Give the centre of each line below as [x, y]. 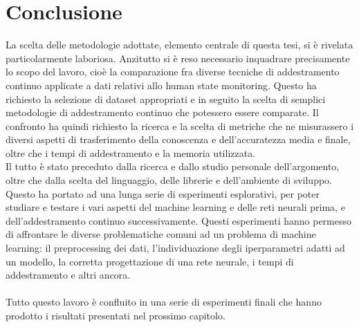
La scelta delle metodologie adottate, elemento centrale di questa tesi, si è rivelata [179, 45]
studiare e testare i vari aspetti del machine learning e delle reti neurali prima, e [175, 207]
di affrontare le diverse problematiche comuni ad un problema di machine [161, 234]
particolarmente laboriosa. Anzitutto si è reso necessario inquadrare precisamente [178, 58]
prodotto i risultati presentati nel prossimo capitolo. [116, 315]
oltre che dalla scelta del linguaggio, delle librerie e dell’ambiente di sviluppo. [169, 180]
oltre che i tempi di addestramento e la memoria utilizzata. [131, 152]
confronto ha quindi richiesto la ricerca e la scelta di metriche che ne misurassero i [180, 125]
